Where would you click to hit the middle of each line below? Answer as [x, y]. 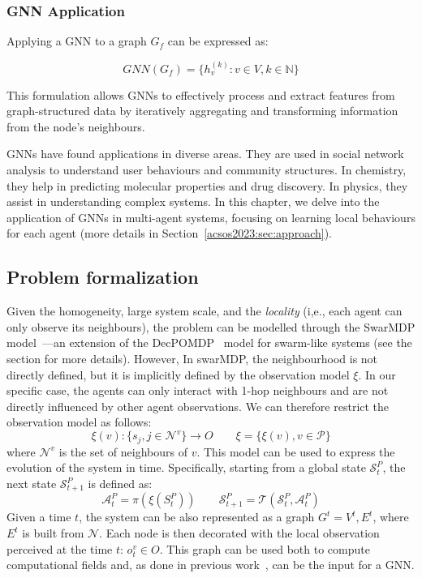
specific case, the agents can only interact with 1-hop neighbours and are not [198, 390]
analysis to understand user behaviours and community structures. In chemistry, [207, 169]
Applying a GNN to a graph [77, 41]
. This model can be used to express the [296, 451]
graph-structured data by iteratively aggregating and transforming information [202, 111]
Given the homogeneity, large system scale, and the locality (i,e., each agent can [205, 311]
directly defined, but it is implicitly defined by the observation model [178, 374]
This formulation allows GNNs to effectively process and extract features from [201, 94]
